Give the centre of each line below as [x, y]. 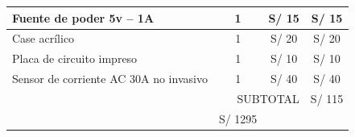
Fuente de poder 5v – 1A [83, 17]
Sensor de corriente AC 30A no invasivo [110, 79]
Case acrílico [43, 38]
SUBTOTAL [268, 98]
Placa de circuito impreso [75, 58]
